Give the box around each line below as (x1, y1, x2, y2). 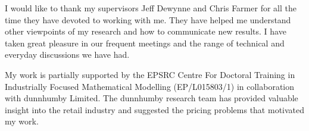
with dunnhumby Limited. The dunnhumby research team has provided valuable (5, 92, 298, 104)
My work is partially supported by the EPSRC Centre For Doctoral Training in (5, 68, 295, 80)
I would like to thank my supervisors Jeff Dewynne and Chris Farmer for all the (5, 2, 296, 14)
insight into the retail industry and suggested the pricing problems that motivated (5, 103, 305, 116)
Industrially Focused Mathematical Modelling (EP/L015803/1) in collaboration (5, 80, 295, 92)
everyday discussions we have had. (5, 48, 130, 61)
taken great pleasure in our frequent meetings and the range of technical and (5, 36, 285, 49)
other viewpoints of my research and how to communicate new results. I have (5, 25, 286, 38)
